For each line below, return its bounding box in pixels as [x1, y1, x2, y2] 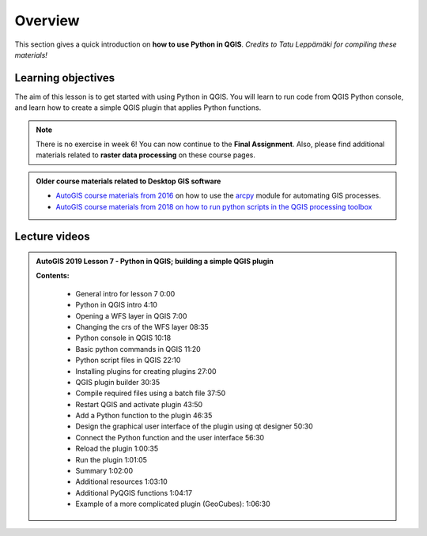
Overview [14, 12, 80, 29]
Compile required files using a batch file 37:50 [75, 388, 226, 398]
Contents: [36, 271, 70, 281]
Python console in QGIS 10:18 [75, 333, 172, 343]
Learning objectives [14, 71, 115, 85]
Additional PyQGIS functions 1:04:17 [75, 488, 193, 497]
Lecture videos [14, 230, 90, 243]
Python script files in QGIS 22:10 [75, 356, 181, 365]
